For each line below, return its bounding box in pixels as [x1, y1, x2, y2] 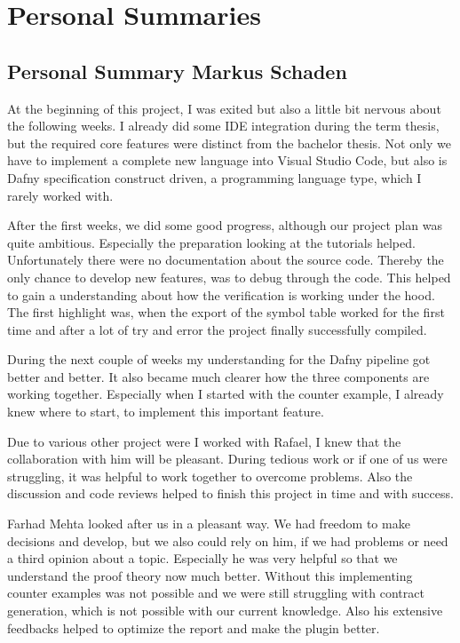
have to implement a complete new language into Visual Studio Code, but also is [7, 151, 448, 170]
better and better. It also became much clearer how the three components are [7, 367, 430, 385]
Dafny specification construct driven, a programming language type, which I [7, 168, 422, 187]
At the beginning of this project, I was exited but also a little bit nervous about [7, 99, 441, 117]
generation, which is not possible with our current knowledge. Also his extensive [7, 601, 443, 620]
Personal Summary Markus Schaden [7, 57, 347, 84]
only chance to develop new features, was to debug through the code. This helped [7, 267, 451, 286]
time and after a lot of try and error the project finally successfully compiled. [7, 320, 427, 338]
